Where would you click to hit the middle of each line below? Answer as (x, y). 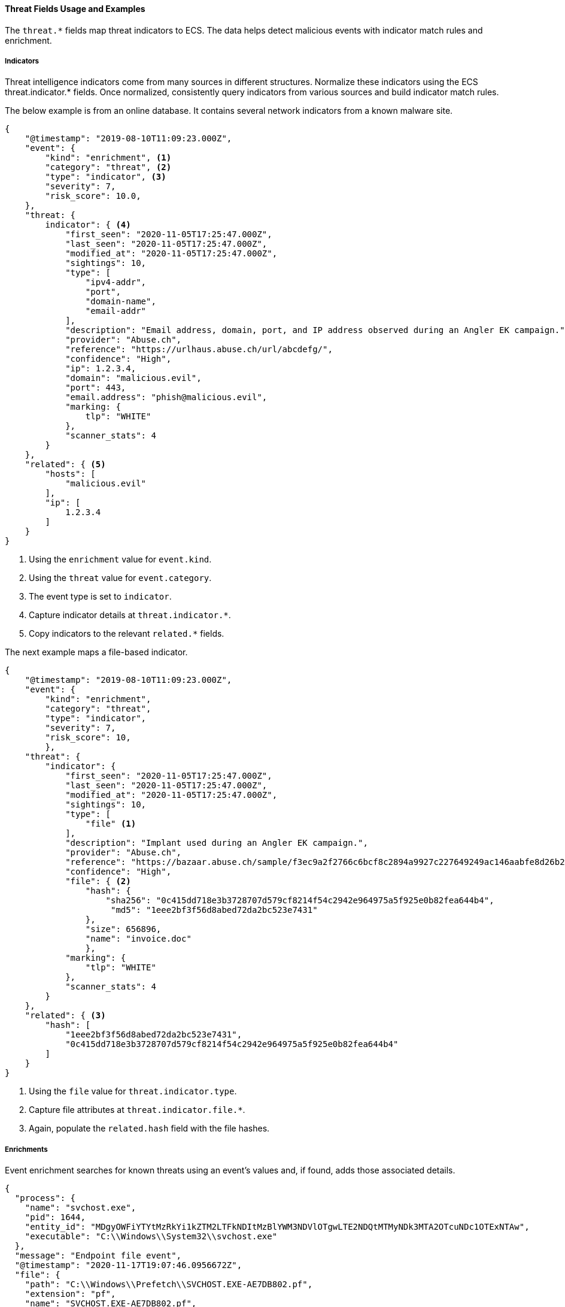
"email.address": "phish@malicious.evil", (166, 397)
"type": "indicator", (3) (106, 177)
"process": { (45, 1198)
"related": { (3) (65, 1016)
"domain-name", (121, 302)
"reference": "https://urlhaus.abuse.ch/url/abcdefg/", (199, 350)
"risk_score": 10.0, (93, 196)
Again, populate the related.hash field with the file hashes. (149, 1129)
